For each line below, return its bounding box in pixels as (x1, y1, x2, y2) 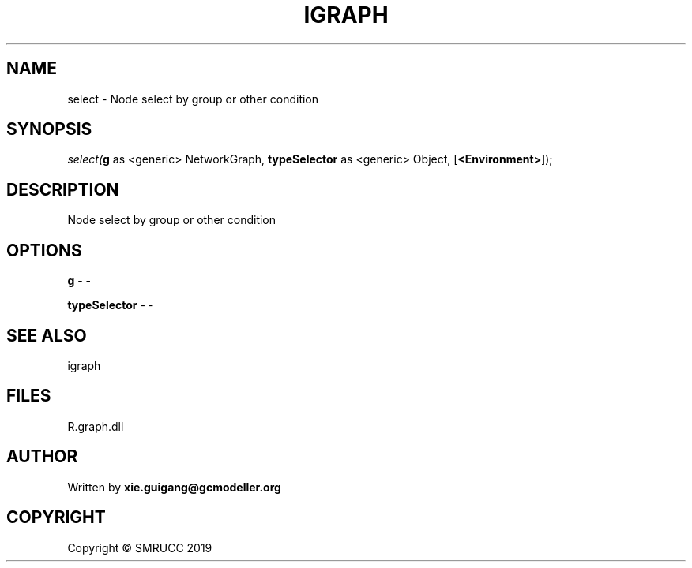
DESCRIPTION (6, 179, 119, 200)
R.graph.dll (67, 419, 124, 433)
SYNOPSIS (6, 119, 92, 140)
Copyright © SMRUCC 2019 (67, 540, 212, 555)
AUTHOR (6, 447, 78, 467)
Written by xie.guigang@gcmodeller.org (67, 480, 281, 494)
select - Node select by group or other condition (67, 92, 319, 106)
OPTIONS (6, 240, 82, 260)
